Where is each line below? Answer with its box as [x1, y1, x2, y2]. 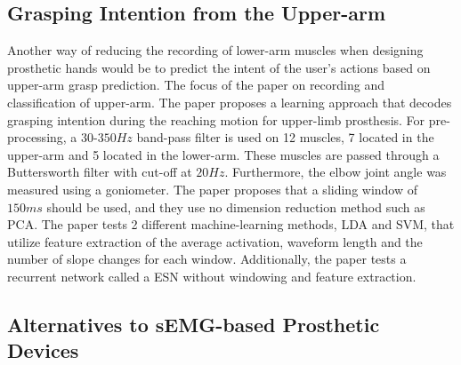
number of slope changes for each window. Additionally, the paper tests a [7, 250, 407, 268]
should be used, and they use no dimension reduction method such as [46, 197, 425, 216]
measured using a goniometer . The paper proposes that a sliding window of [7, 179, 418, 198]
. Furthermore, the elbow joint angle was [224, 163, 447, 181]
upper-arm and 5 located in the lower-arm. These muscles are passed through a [7, 145, 440, 163]
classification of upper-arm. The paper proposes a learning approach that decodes [7, 92, 452, 111]
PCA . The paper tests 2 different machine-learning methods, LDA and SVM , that [7, 215, 455, 234]
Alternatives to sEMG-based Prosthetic [7, 310, 380, 337]
